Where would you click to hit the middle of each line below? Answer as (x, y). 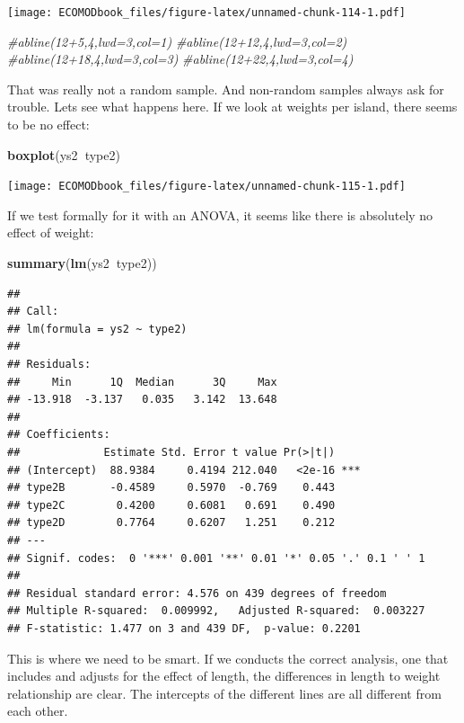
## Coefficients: (59, 435)
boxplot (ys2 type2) (64, 154)
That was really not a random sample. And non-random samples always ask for (226, 89)
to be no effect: (48, 125)
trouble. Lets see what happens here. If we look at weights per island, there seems (232, 107)
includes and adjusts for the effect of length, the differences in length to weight (224, 676)
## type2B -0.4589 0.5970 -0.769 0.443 (171, 488)
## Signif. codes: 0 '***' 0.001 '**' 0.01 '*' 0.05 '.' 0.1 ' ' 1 (216, 558)
